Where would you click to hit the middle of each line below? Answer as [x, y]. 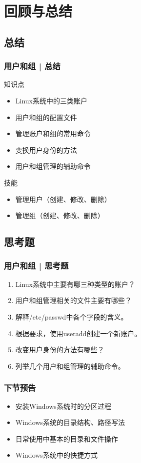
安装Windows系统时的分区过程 [63, 406]
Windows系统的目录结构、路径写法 [70, 422]
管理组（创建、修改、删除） [60, 215]
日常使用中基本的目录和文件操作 [67, 438]
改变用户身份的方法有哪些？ [60, 350]
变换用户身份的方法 [46, 150]
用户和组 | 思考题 [36, 266]
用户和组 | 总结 [32, 66]
